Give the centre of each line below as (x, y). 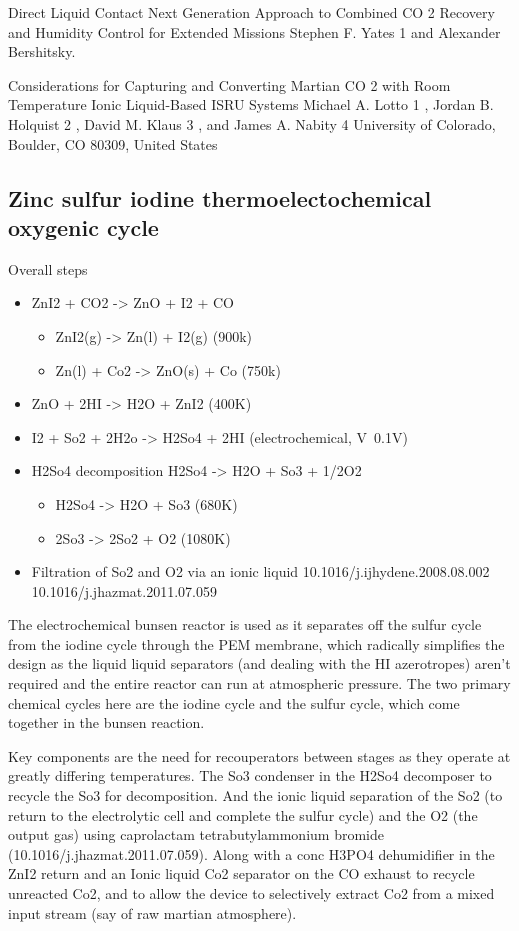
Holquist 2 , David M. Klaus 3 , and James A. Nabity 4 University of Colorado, (252, 123)
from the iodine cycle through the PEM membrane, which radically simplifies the (256, 643)
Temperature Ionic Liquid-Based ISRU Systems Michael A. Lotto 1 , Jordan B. (251, 104)
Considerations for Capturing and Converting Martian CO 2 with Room (229, 84)
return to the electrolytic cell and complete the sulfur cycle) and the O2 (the (243, 814)
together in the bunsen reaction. (106, 722)
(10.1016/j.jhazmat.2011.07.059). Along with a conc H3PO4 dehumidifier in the (251, 853)
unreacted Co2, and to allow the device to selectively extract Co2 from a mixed (251, 893)
